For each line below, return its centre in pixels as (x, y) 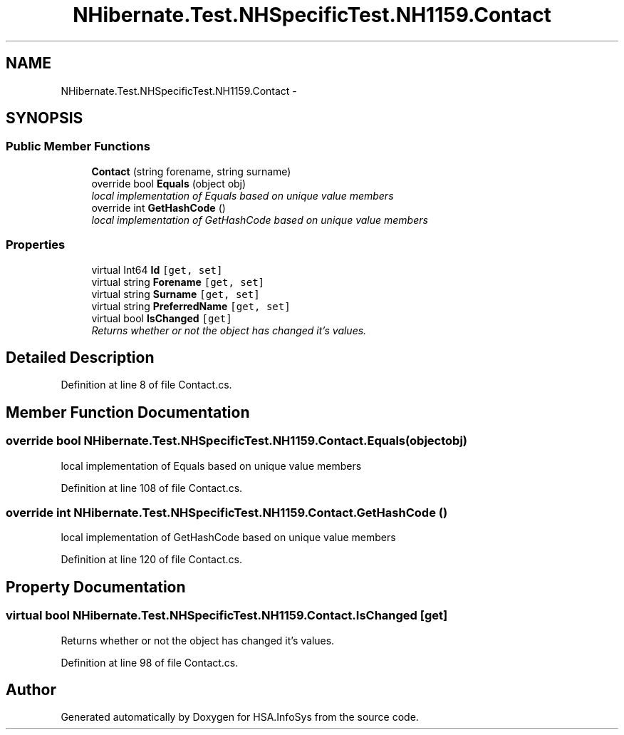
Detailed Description (80, 357)
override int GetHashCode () (158, 207)
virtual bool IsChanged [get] (162, 318)
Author (31, 690)
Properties (36, 245)
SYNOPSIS (45, 118)
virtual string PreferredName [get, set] (191, 306)
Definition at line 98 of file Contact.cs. (150, 662)
